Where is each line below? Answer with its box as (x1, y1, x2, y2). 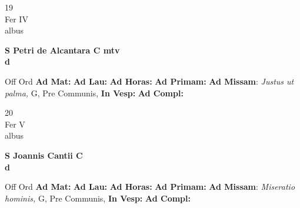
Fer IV (5, 12, 28, 25)
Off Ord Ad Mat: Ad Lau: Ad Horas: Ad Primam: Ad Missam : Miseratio (5, 180, 295, 193)
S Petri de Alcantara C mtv (5, 43, 120, 56)
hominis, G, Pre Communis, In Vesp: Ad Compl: (5, 192, 191, 204)
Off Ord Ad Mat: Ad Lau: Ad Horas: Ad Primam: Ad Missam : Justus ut (5, 75, 294, 87)
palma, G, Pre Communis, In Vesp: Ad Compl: (5, 86, 184, 99)
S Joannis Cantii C (5, 149, 83, 161)
